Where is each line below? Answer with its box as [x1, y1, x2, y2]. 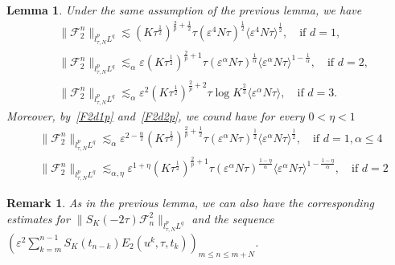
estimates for [6, 210, 70, 226]
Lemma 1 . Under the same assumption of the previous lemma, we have [6, 2, 362, 18]
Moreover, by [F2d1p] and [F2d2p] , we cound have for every [6, 107, 305, 124]
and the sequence [191, 210, 274, 226]
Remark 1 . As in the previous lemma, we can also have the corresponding [6, 194, 374, 211]
